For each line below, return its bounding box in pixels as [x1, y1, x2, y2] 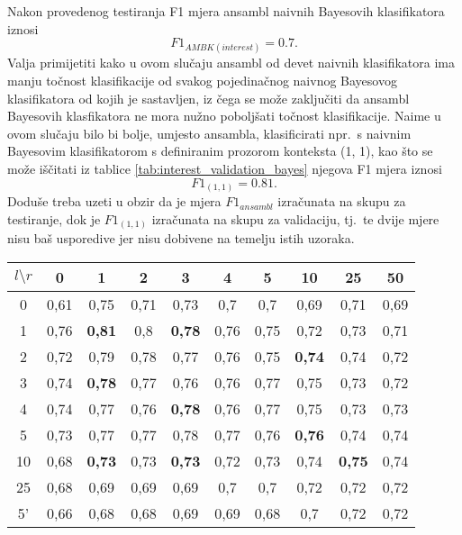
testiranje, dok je [7, 209, 101, 228]
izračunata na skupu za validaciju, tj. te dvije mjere [151, 209, 439, 228]
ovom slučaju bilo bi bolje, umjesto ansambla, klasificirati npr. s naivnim [7, 123, 412, 142]
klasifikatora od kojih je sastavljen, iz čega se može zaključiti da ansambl [7, 88, 410, 107]
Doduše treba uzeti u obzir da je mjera [7, 192, 222, 211]
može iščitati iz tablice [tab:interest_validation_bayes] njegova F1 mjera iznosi [7, 159, 442, 177]
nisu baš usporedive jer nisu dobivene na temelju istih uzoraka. [7, 229, 355, 248]
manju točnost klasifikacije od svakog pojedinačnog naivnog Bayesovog [7, 70, 397, 89]
